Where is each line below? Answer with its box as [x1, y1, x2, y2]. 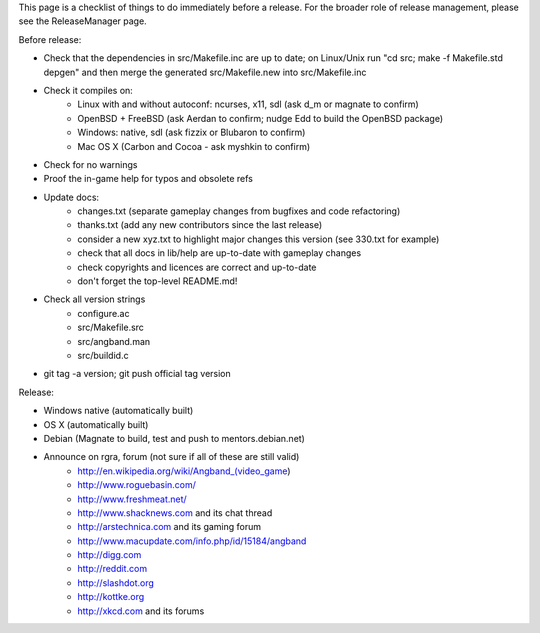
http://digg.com [77, 549, 142, 561]
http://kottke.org [77, 591, 145, 603]
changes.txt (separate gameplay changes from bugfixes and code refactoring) [77, 205, 401, 217]
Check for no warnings [43, 158, 138, 170]
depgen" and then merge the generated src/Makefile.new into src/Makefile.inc [43, 66, 367, 78]
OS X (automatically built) [43, 418, 149, 430]
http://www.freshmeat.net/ [77, 493, 187, 505]
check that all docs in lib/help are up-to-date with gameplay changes [77, 247, 362, 259]
